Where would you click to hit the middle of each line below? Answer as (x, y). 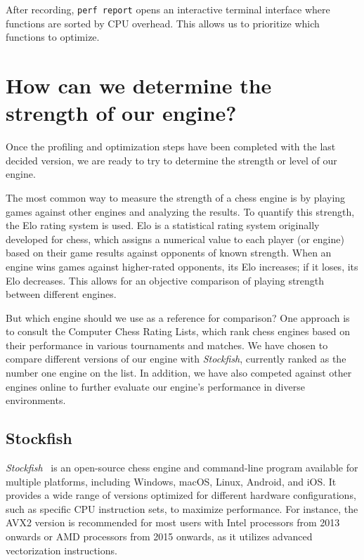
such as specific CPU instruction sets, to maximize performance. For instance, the (182, 508)
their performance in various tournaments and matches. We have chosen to (167, 345)
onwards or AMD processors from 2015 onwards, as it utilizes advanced (159, 536)
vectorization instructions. (61, 550)
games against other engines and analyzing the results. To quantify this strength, (180, 211)
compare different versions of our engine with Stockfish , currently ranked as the (176, 359)
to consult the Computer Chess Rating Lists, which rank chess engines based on (178, 331)
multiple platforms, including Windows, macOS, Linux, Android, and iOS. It (171, 481)
